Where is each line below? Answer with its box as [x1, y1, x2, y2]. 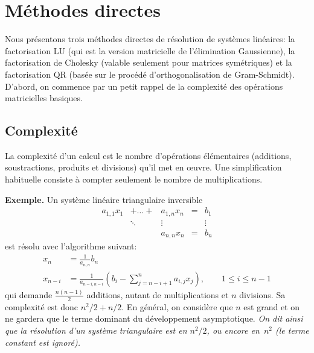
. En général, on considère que [121, 300, 233, 313]
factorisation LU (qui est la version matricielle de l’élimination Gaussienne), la [5, 44, 295, 57]
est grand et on [243, 300, 300, 313]
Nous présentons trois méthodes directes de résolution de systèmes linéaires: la [5, 33, 295, 45]
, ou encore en [207, 324, 260, 336]
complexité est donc [5, 300, 78, 313]
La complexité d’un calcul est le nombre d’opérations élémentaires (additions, [5, 149, 292, 161]
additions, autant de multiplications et [86, 288, 229, 301]
